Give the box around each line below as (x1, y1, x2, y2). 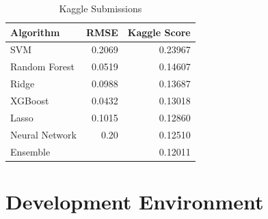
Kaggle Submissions (59, 1, 142, 15)
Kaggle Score (127, 25, 191, 39)
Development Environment (5, 187, 264, 215)
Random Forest (10, 59, 75, 74)
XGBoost (10, 93, 49, 107)
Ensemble (10, 144, 51, 158)
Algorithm (10, 25, 60, 39)
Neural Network (10, 127, 77, 141)
